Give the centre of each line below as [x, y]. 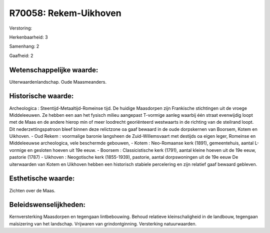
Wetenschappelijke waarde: [54, 70]
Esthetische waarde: [42, 179]
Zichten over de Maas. [32, 190]
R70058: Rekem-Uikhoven [65, 13]
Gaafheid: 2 [21, 56]
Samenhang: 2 [24, 46]
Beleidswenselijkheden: [47, 205]
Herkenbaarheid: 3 [28, 37]
